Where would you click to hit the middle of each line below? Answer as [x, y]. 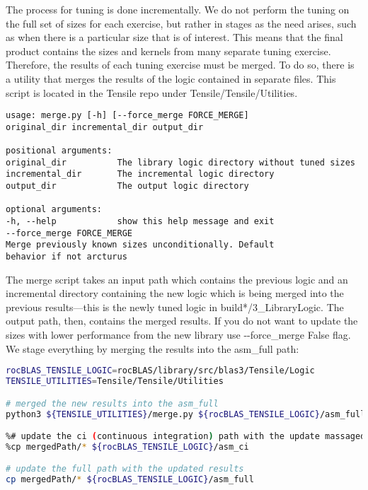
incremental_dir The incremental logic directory [140, 174]
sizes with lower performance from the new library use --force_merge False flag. [178, 335]
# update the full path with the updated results [125, 469]
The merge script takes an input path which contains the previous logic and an [177, 279]
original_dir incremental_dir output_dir [105, 127]
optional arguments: [54, 210]
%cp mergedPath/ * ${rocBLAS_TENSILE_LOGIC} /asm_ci [127, 447]
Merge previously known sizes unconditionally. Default [140, 245]
